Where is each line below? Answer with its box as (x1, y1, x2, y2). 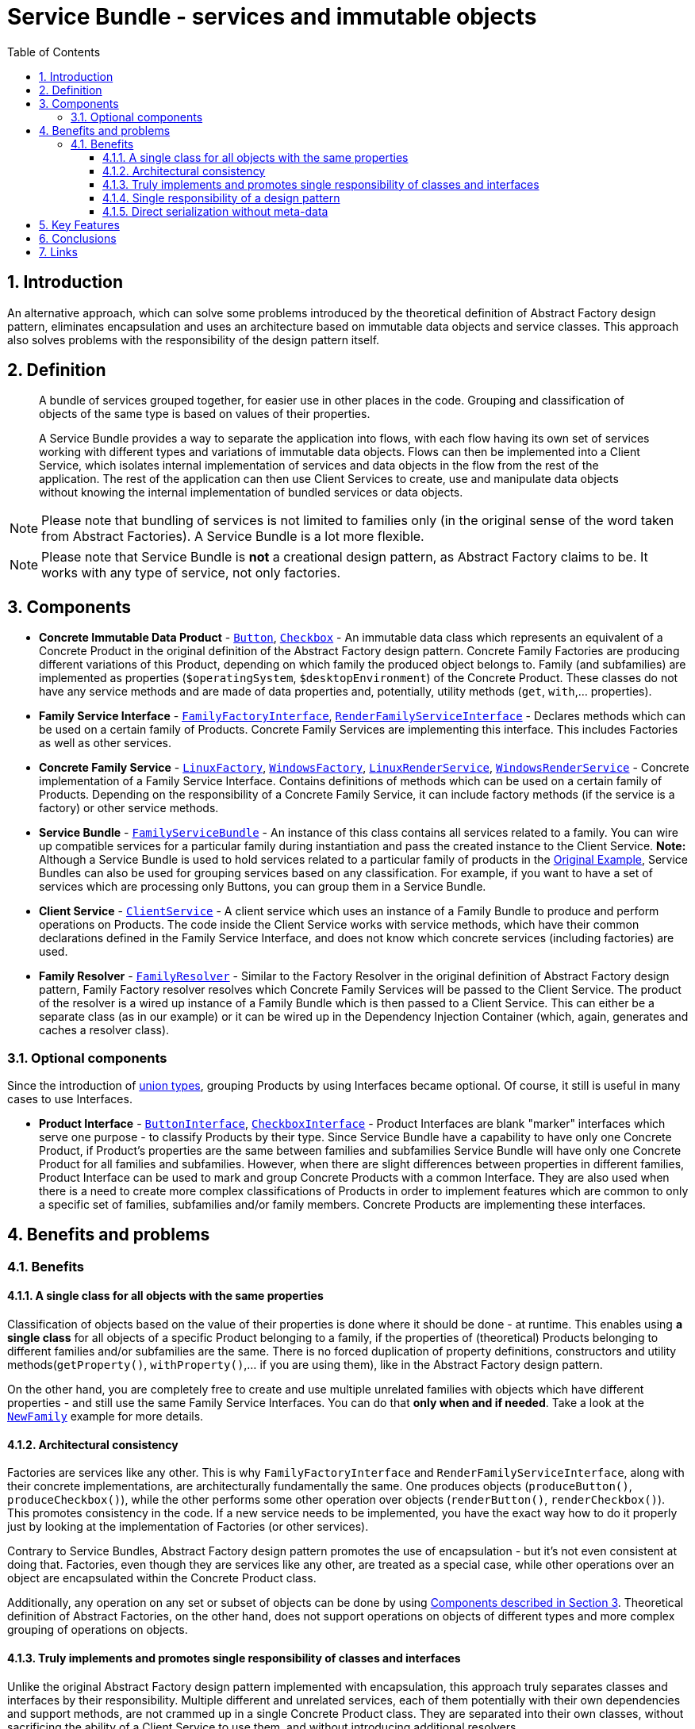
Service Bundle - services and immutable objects (7, 3, 537, 30)
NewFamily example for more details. (7, 1409, 204, 1424)
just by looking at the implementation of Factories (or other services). (7, 1520, 369, 1534)
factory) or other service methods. (39, 801, 219, 815)
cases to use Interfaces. (7, 1092, 132, 1106)
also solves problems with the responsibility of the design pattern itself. (7, 332, 380, 347)
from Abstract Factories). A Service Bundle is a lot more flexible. (41, 528, 424, 545)
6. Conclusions (39, 231, 117, 245)
